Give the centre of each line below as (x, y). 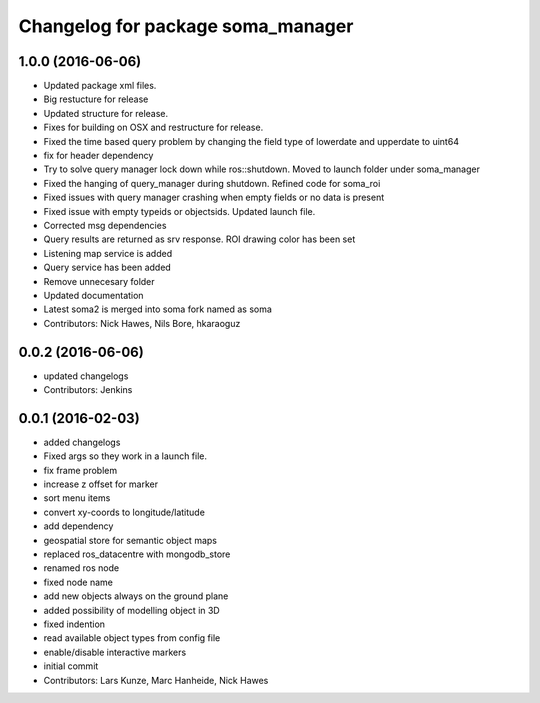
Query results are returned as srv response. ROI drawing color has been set (199, 239)
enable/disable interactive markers (115, 652)
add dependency (78, 526)
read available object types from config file (132, 638)
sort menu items (77, 498)
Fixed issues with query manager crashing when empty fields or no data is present (214, 197)
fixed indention (74, 624)
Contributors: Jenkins (88, 389)
